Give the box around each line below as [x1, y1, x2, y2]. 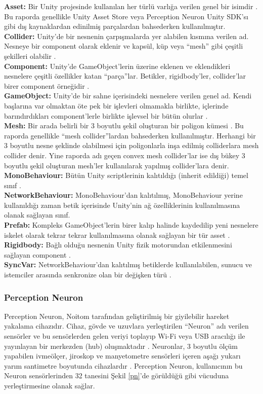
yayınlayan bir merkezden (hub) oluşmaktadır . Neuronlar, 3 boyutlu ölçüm [4, 340, 238, 351]
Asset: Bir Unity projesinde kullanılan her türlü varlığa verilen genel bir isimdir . [4, 1, 258, 11]
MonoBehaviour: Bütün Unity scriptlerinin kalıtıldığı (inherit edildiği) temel [4, 170, 248, 181]
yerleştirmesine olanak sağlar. [4, 380, 95, 390]
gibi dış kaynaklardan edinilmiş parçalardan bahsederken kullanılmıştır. [4, 21, 226, 31]
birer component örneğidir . [4, 80, 90, 91]
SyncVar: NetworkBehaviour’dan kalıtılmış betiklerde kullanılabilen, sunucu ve [4, 259, 252, 270]
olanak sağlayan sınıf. [4, 209, 70, 220]
